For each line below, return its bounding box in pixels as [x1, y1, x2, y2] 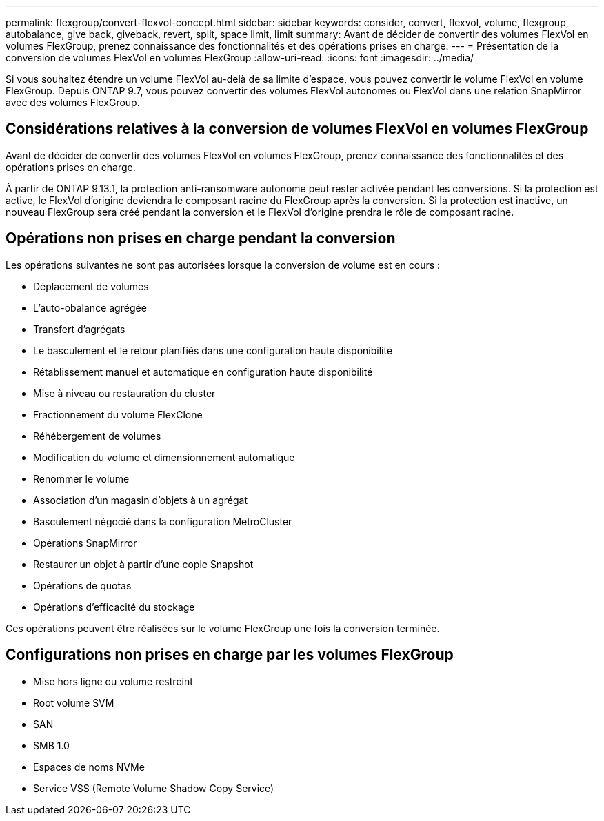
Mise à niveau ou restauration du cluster [33, 387, 216, 399]
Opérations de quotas [33, 579, 132, 591]
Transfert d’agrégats [33, 323, 125, 335]
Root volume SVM [33, 696, 114, 709]
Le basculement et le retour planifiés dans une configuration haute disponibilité [33, 344, 393, 356]
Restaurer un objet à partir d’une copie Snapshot [33, 558, 254, 570]
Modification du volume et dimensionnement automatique [33, 451, 295, 463]
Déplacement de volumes [33, 280, 149, 292]
